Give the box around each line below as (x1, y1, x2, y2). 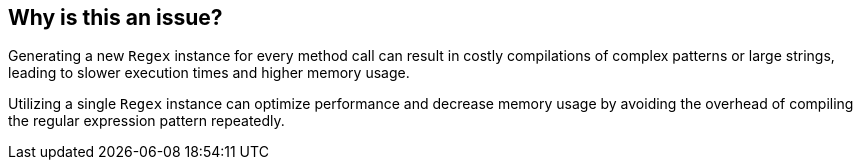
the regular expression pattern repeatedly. (8, 112, 285, 130)
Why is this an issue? (8, 5, 223, 30)
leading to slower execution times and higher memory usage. (8, 64, 410, 82)
